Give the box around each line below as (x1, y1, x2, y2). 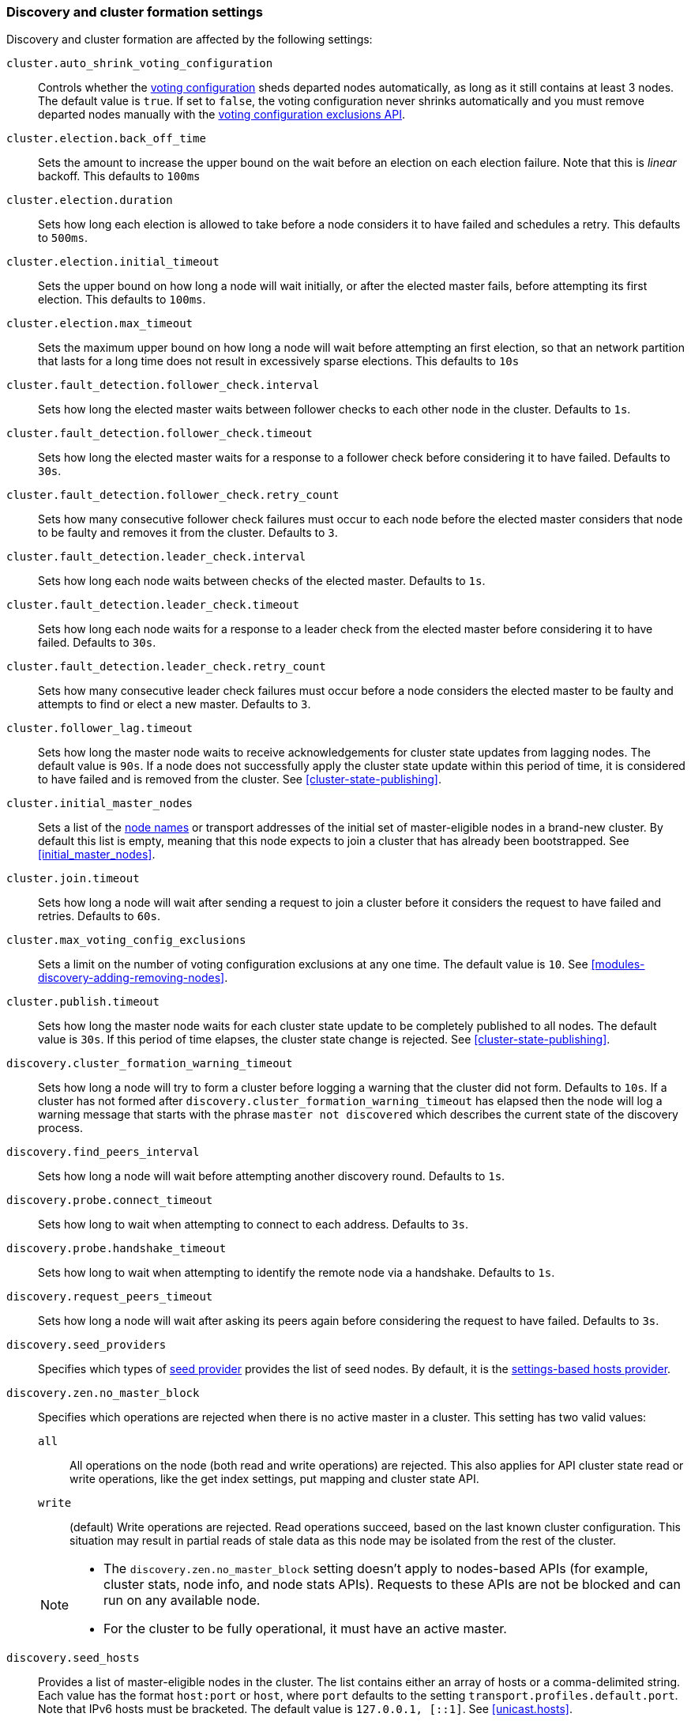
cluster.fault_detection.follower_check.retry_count (6, 489, 340, 502)
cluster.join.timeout (6, 872, 140, 885)
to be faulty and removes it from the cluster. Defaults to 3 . (38, 526, 338, 540)
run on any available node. (103, 1592, 261, 1609)
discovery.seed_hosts (6, 1651, 140, 1665)
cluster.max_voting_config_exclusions (6, 934, 246, 947)
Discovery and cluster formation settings (6, 4, 263, 20)
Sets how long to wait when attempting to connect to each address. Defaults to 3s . (38, 1217, 468, 1232)
